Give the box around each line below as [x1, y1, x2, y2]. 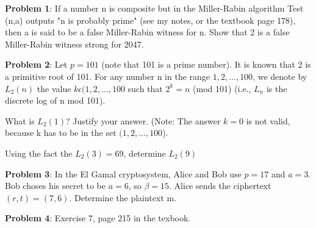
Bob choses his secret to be [5, 179, 106, 192]
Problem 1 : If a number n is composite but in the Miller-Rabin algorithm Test [5, 2, 304, 14]
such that [127, 82, 163, 94]
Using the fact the [5, 146, 73, 159]
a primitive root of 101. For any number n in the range [5, 69, 210, 82]
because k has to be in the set [5, 126, 117, 139]
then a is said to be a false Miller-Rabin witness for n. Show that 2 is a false [5, 26, 290, 38]
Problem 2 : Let [5, 58, 68, 71]
